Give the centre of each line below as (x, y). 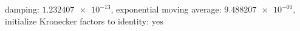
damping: (22, 9)
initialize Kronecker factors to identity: (77, 21)
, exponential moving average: (166, 9)
